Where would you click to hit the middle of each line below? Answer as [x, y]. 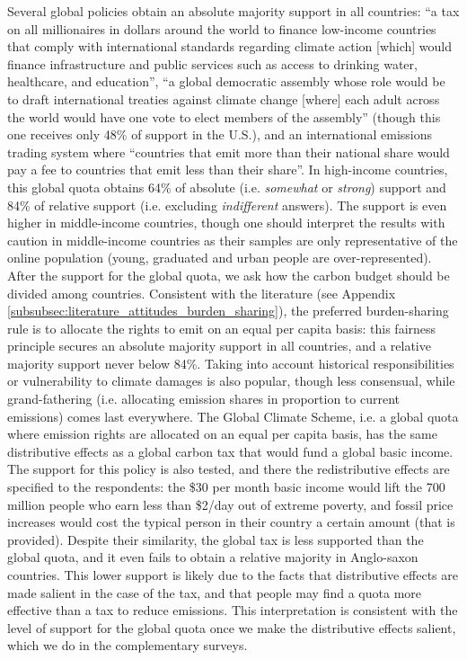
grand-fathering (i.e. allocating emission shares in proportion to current [203, 399]
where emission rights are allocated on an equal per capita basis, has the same [222, 434]
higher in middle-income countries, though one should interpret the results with [226, 223]
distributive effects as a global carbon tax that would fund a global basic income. [230, 451]
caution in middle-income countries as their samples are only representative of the [233, 240]
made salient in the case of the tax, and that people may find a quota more [215, 592]
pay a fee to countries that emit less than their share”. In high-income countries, [228, 169]
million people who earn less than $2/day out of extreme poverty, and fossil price [230, 504]
